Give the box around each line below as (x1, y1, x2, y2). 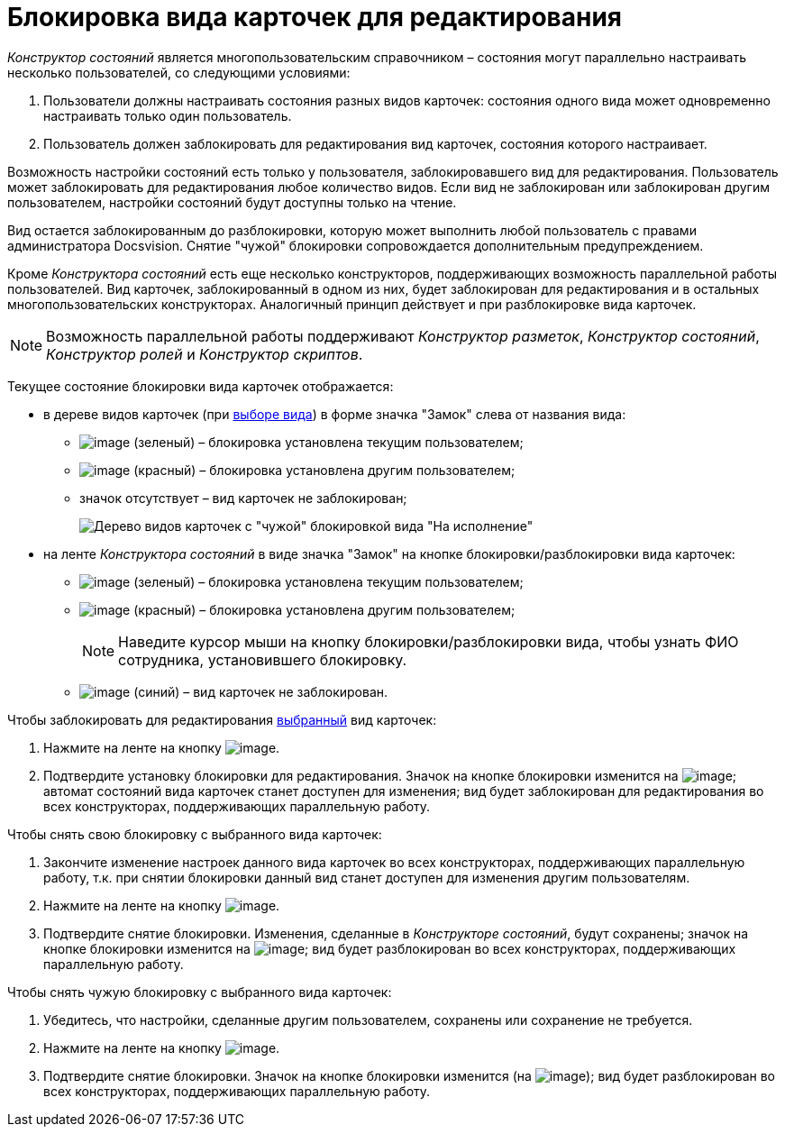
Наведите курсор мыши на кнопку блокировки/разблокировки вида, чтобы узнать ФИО (118, 632, 739, 651)
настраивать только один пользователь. (43, 107, 292, 123)
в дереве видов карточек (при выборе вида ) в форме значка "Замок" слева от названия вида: (43, 406, 626, 422)
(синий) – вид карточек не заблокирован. (133, 683, 388, 700)
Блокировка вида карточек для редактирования (7, 2, 622, 32)
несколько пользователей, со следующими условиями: (7, 64, 351, 80)
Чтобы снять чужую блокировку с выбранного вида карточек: (7, 983, 392, 1000)
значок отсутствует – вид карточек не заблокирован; (79, 489, 407, 506)
